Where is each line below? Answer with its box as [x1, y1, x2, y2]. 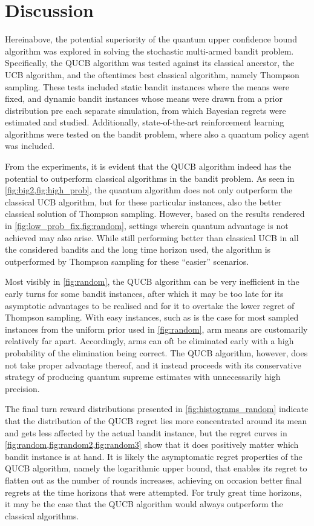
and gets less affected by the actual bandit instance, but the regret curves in [5, 426, 287, 439]
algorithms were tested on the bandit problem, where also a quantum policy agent [5, 127, 309, 140]
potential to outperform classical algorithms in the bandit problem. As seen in [5, 171, 295, 184]
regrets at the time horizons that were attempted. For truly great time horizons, [5, 485, 302, 498]
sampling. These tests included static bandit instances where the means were [5, 80, 290, 93]
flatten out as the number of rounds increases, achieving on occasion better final [5, 473, 302, 486]
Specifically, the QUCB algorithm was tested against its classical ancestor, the [5, 56, 295, 69]
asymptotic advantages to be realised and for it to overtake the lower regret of [5, 299, 295, 311]
